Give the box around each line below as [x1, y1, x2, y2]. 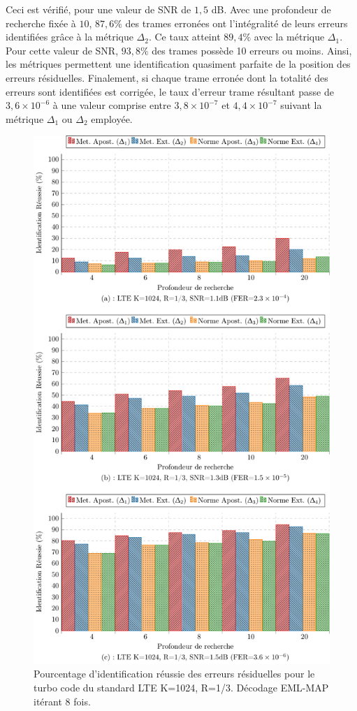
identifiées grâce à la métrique [6, 29, 133, 44]
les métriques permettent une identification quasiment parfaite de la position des [6, 57, 351, 71]
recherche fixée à [6, 15, 76, 30]
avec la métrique [254, 29, 325, 44]
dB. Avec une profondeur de [211, 2, 331, 16]
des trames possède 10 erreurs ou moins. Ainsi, [152, 43, 352, 57]
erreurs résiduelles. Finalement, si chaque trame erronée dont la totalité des [6, 70, 328, 85]
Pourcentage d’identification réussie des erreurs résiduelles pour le [34, 666, 315, 681]
